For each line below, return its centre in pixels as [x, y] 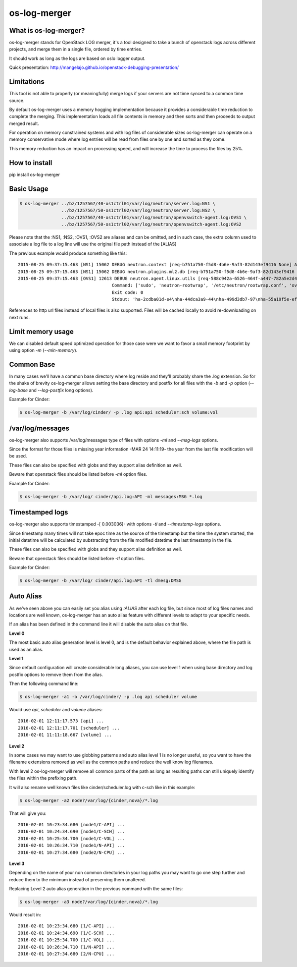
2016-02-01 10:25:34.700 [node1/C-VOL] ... [72, 838]
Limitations [27, 82]
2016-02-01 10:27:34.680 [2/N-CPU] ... [66, 954]
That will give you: [28, 813]
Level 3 [17, 863]
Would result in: [25, 915]
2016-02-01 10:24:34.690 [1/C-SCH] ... [66, 933]
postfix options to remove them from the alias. [56, 675]
